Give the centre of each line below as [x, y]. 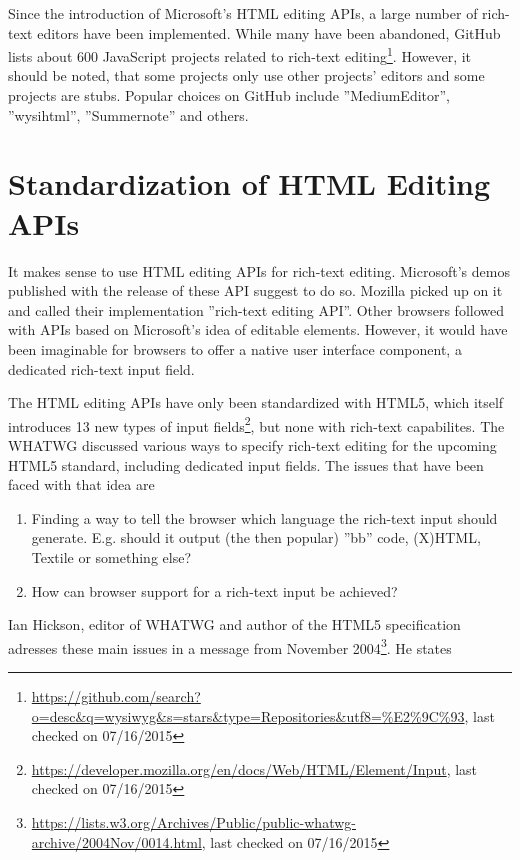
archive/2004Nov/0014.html [116, 841]
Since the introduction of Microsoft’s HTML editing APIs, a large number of [243, 13]
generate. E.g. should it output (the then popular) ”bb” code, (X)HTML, [256, 537]
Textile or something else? [111, 556]
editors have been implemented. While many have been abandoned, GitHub [269, 32]
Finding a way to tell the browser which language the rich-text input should [264, 517]
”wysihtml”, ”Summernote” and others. [128, 114]
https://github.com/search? [116, 695]
